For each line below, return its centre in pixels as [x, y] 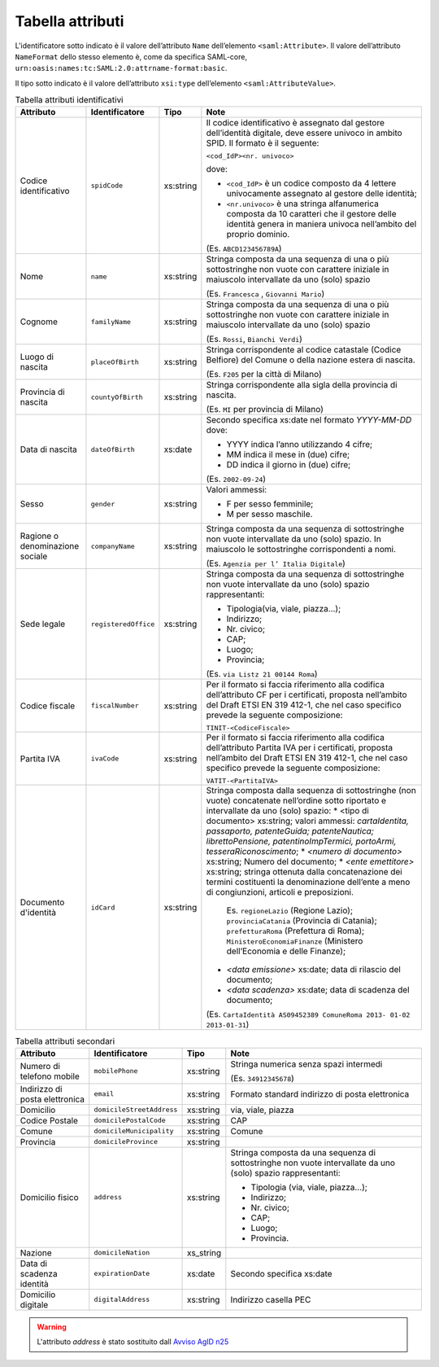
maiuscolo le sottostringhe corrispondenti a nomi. [301, 550]
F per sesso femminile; [270, 504]
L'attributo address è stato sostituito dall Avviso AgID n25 [133, 1342]
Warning [52, 1326]
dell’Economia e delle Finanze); [286, 951]
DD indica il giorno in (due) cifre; [289, 465]
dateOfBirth [113, 449]
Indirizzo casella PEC [271, 1299]
